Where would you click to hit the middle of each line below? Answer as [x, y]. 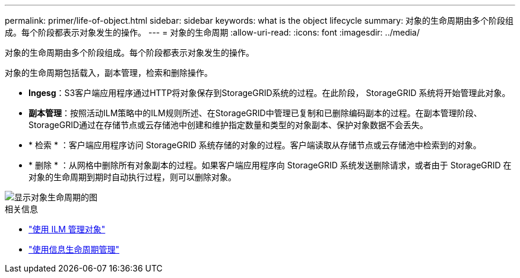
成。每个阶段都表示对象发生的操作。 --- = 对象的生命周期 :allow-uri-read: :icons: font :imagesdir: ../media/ [213, 32]
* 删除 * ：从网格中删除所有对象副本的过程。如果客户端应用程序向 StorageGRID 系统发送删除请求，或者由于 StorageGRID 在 [270, 165]
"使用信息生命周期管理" [74, 249]
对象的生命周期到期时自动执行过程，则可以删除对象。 [132, 177]
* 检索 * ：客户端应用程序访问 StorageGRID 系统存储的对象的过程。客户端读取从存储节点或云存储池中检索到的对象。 [255, 145]
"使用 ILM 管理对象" [67, 229]
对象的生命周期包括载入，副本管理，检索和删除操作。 [109, 73]
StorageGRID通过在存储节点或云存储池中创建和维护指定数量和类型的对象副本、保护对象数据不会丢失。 [229, 125]
